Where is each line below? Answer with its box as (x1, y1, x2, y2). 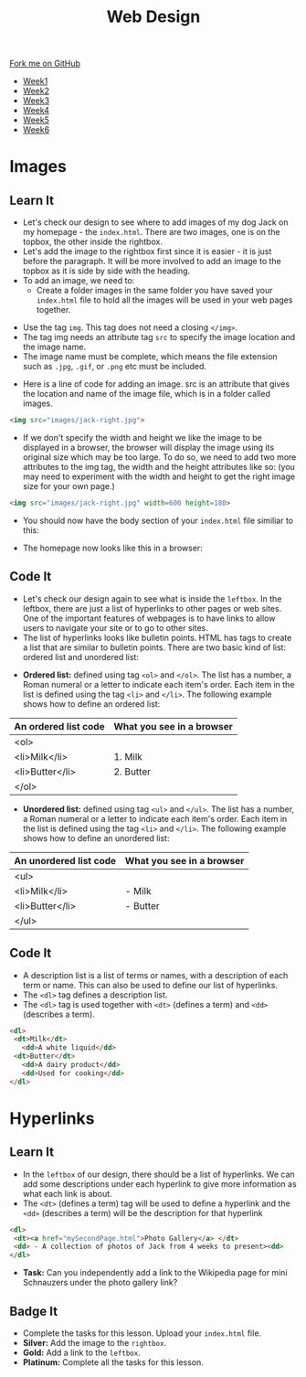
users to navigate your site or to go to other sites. (22, 622, 208, 633)
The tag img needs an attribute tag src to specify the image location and (22, 332, 296, 343)
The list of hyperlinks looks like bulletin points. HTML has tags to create (22, 632, 292, 643)
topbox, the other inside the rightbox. (22, 236, 163, 248)
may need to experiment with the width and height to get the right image (22, 471, 295, 482)
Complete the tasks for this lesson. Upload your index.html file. (22, 1328, 262, 1339)
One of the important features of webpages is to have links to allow (22, 613, 276, 624)
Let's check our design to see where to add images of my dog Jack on (22, 217, 290, 228)
